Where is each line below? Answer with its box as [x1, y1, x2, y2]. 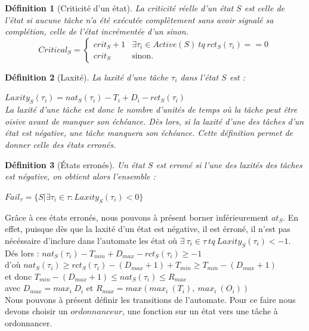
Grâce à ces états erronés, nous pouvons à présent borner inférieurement [5, 211, 269, 223]
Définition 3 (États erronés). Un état [5, 158, 145, 171]
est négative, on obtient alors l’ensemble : [5, 170, 156, 182]
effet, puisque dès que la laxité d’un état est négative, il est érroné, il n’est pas [5, 222, 291, 235]
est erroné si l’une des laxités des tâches [156, 158, 302, 171]
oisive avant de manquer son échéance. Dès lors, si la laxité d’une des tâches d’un [5, 115, 304, 127]
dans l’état [180, 70, 219, 83]
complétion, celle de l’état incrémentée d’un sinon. [5, 25, 189, 38]
